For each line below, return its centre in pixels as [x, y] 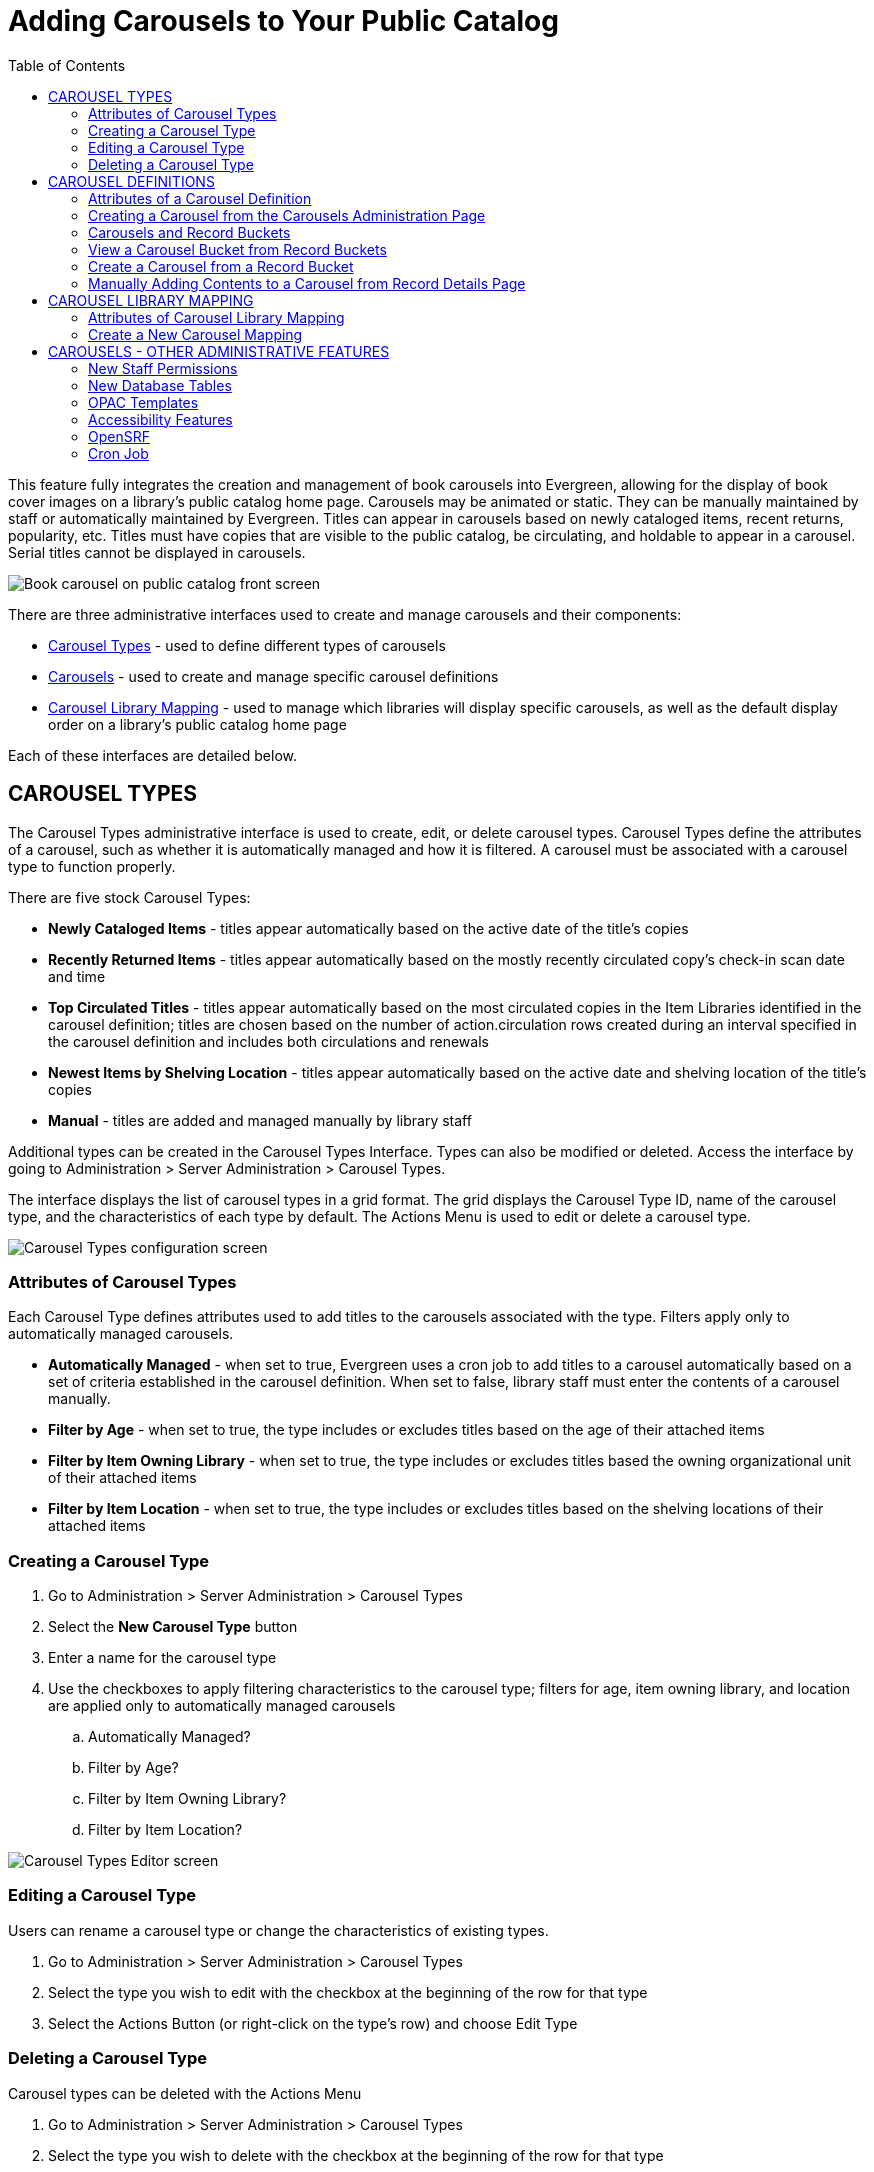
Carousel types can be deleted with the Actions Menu [185, 2093]
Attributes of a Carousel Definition [200, 198]
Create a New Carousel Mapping [195, 334]
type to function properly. [92, 866]
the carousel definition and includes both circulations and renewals [268, 1041]
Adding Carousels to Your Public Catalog [283, 21]
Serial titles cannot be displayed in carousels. [157, 552]
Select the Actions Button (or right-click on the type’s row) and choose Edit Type [313, 2023]
